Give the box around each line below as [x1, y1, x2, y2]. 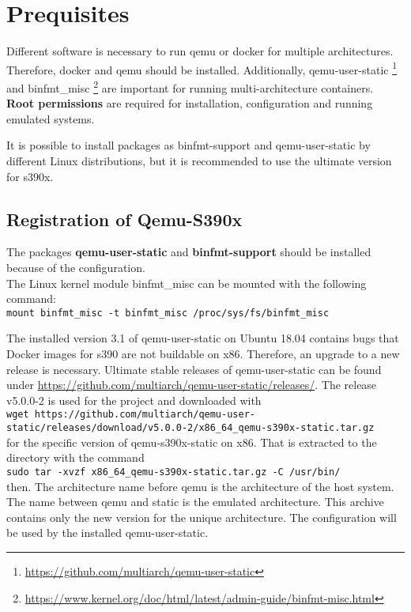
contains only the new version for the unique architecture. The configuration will [6, 508, 397, 525]
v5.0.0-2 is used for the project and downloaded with [6, 391, 262, 408]
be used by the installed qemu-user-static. [6, 524, 209, 541]
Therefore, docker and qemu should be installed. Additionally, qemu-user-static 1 [6, 59, 397, 77]
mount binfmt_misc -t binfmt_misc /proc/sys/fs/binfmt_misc [6, 307, 330, 319]
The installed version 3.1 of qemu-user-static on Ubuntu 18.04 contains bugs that [6, 330, 399, 346]
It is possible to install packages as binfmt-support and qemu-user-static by [6, 137, 371, 153]
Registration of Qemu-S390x [6, 206, 243, 231]
